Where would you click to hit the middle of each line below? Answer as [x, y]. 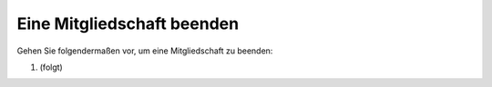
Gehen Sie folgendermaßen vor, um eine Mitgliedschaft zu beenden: [145, 51]
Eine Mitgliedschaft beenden [128, 24]
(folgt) [51, 67]
